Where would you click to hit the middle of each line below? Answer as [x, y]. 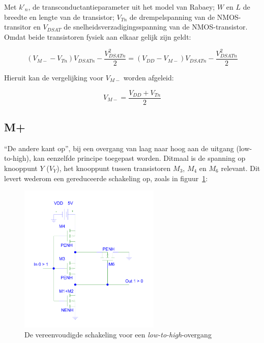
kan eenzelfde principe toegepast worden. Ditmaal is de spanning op [139, 158]
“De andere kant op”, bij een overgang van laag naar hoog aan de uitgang [119, 148]
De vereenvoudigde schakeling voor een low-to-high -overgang [118, 335]
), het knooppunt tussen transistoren [114, 168]
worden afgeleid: [149, 77]
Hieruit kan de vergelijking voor [54, 77]
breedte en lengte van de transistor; [59, 17]
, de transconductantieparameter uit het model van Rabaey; [122, 7]
